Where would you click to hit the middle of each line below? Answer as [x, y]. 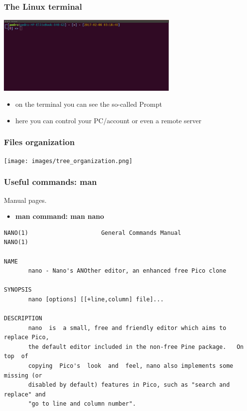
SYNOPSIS [18, 290]
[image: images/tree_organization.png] [68, 161]
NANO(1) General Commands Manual [93, 233]
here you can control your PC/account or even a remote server [108, 120]
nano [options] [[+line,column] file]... [96, 299]
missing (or [23, 375]
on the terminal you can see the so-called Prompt [89, 104]
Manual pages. [25, 200]
